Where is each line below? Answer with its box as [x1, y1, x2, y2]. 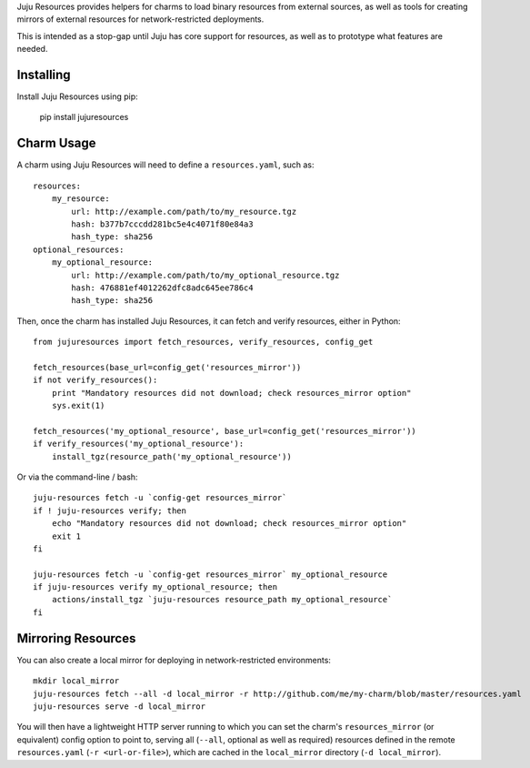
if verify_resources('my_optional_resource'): [33, 439, 245, 450]
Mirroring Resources [16, 631, 136, 646]
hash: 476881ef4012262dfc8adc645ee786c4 [71, 282, 254, 293]
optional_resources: [33, 244, 125, 255]
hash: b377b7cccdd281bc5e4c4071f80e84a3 [71, 218, 254, 229]
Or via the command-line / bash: [16, 471, 138, 482]
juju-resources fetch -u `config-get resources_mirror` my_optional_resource [33, 569, 388, 580]
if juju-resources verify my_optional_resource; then [33, 582, 277, 592]
